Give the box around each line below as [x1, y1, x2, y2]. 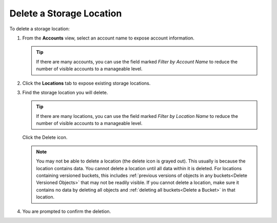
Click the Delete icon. [22, 134, 68, 140]
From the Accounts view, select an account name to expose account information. [22, 35, 195, 41]
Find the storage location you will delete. [22, 89, 108, 95]
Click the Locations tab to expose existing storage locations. [22, 80, 151, 86]
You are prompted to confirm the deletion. [22, 208, 111, 214]
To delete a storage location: [9, 26, 70, 32]
